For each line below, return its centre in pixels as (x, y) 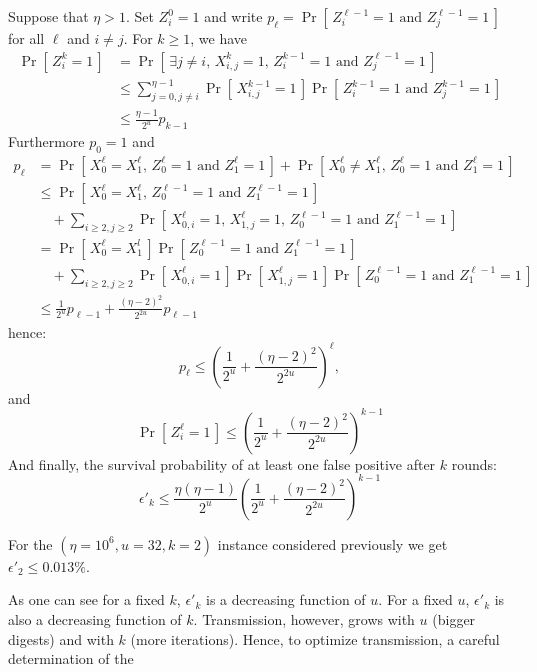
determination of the (71, 658)
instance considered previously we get (332, 543)
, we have (219, 38)
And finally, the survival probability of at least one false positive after (222, 463)
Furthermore (46, 141)
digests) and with (61, 638)
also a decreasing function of (95, 618)
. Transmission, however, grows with (304, 618)
